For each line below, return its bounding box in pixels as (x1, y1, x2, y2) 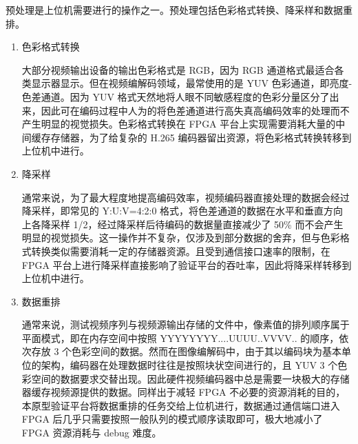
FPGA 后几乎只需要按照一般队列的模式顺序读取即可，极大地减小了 (21, 412, 323, 426)
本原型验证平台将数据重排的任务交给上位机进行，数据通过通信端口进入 (21, 398, 340, 412)
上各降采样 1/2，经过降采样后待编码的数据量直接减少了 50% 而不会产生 (21, 216, 344, 231)
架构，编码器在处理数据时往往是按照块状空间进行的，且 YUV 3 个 (41, 358, 338, 372)
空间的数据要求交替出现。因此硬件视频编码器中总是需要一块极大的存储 (31, 371, 350, 385)
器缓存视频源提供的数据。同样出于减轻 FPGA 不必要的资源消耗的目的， (21, 385, 346, 399)
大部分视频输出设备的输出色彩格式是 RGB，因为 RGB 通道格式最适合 (21, 62, 335, 77)
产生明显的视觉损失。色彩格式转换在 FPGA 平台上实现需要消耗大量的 (21, 117, 336, 131)
